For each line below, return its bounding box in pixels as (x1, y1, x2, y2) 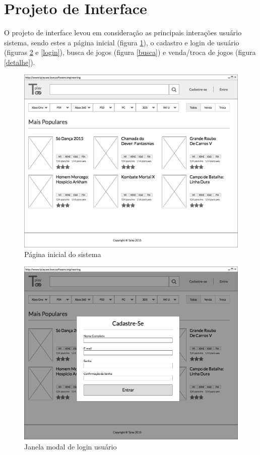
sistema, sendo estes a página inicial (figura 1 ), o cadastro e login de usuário (4, 37, 239, 47)
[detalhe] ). (4, 56, 35, 67)
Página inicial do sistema (24, 249, 101, 259)
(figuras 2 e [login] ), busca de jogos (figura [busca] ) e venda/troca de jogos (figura (4, 47, 256, 57)
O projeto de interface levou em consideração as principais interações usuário (4, 27, 242, 38)
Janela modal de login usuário (24, 441, 117, 451)
